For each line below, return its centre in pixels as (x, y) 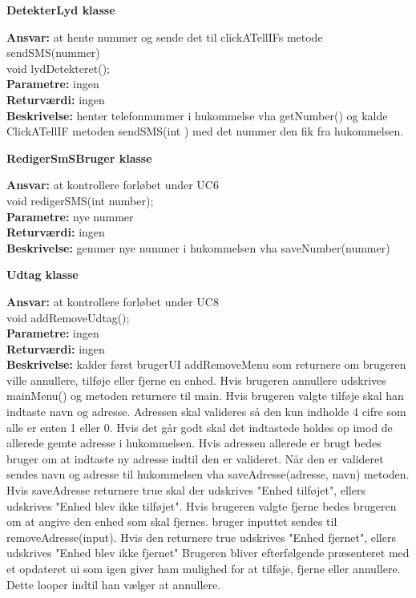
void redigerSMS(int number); (80, 200)
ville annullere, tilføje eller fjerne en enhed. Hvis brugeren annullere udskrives (196, 380)
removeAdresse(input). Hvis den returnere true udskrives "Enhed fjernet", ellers (201, 537)
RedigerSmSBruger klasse (79, 158)
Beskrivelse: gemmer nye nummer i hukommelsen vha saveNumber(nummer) (198, 247)
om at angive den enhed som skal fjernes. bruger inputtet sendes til (172, 521)
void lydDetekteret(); (58, 68)
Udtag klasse (42, 275)
